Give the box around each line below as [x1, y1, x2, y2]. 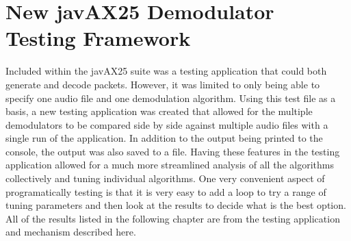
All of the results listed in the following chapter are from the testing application [5, 211, 340, 225]
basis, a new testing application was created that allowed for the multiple [5, 104, 313, 118]
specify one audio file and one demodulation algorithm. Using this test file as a [5, 90, 336, 105]
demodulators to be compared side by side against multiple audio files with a [5, 117, 328, 131]
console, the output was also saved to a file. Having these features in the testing [5, 144, 340, 158]
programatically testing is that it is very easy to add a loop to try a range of [5, 184, 326, 199]
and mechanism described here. [5, 225, 136, 239]
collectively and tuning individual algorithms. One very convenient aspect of [5, 171, 325, 186]
